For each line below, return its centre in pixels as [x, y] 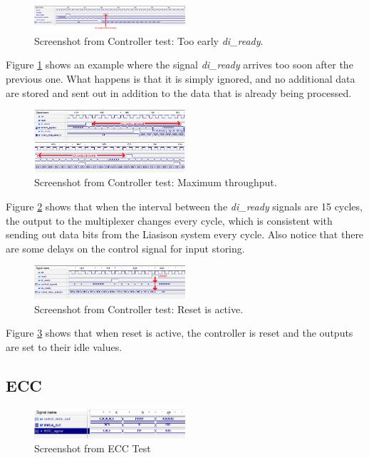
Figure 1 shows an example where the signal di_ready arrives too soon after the [180, 65]
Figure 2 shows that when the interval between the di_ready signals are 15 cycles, [184, 206]
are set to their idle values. [64, 346]
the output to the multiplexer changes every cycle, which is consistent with [169, 220]
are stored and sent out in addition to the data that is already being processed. [179, 92]
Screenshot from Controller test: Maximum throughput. [156, 182]
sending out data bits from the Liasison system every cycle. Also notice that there [185, 234]
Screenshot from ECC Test [93, 448]
